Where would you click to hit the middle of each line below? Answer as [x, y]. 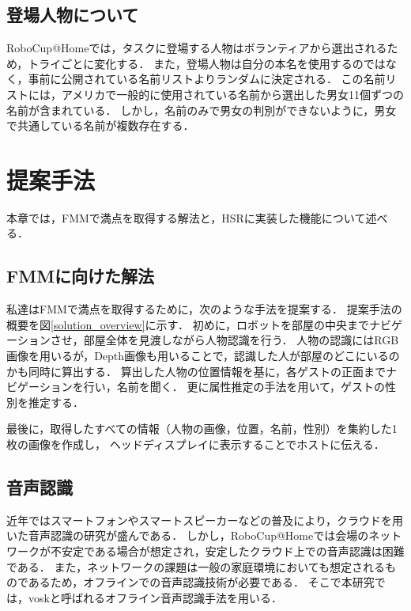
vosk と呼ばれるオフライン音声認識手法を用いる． [155, 597]
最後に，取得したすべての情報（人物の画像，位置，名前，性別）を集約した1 [202, 429]
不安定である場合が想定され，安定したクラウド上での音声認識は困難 [227, 551]
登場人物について [73, 15]
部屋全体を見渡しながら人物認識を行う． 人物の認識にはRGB [241, 340]
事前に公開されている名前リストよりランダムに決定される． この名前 [207, 79]
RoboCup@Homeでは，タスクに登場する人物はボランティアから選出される [197, 48]
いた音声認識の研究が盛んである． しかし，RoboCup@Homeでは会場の [188, 535]
